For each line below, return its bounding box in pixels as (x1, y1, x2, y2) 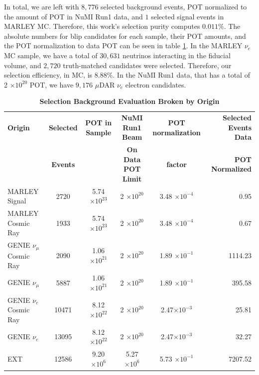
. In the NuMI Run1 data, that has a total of (113, 70, 250, 80)
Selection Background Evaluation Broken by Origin (39, 96, 220, 106)
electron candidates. (125, 79, 186, 90)
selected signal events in (151, 11, 224, 21)
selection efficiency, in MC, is (4, 70, 93, 80)
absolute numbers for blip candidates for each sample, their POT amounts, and (4, 30, 246, 41)
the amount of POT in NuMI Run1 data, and (4, 11, 143, 21)
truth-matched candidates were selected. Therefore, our (63, 60, 232, 70)
